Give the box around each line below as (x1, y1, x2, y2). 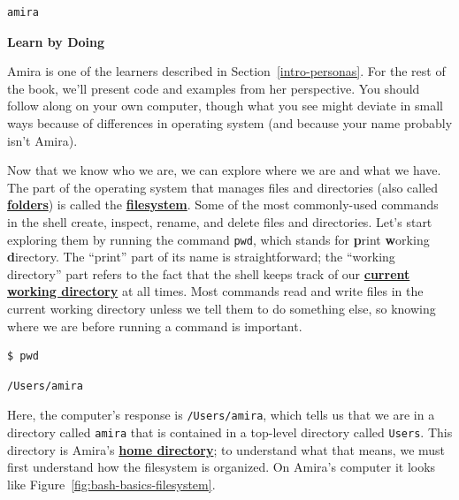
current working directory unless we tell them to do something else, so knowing (7, 299, 436, 317)
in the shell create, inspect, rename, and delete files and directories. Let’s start (7, 212, 432, 231)
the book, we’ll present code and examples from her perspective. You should (7, 79, 420, 97)
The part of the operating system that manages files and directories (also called (7, 178, 439, 196)
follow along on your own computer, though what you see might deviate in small (7, 96, 443, 115)
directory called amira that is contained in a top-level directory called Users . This (7, 423, 453, 441)
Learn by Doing (7, 32, 105, 50)
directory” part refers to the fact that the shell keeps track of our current (7, 264, 410, 283)
